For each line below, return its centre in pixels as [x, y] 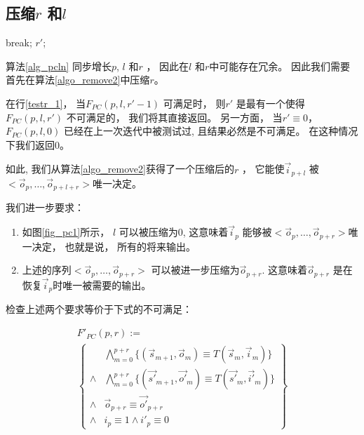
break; [19, 42]
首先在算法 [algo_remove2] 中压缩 [78, 80]
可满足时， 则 [194, 103]
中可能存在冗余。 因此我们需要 [279, 66]
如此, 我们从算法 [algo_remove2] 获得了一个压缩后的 [120, 169]
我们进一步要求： [45, 207]
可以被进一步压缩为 [195, 270]
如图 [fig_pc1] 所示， [66, 232]
